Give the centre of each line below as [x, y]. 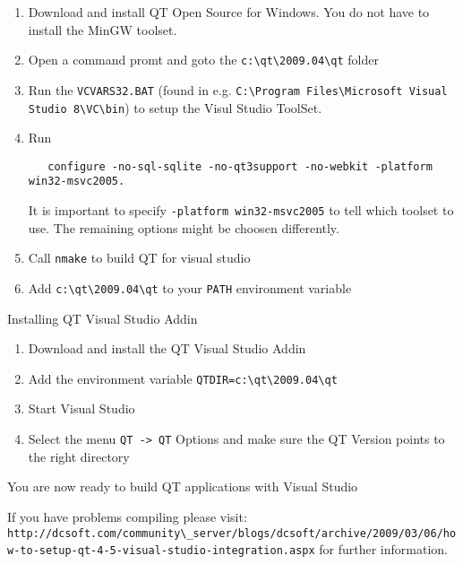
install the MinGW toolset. [103, 29]
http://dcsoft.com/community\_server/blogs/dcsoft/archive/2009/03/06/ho [232, 533]
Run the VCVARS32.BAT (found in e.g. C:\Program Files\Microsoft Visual [238, 89]
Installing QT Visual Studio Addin [103, 318]
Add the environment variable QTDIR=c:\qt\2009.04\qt [183, 378]
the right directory [79, 456]
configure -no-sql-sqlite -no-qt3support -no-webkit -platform [240, 166]
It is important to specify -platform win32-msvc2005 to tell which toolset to [241, 210]
